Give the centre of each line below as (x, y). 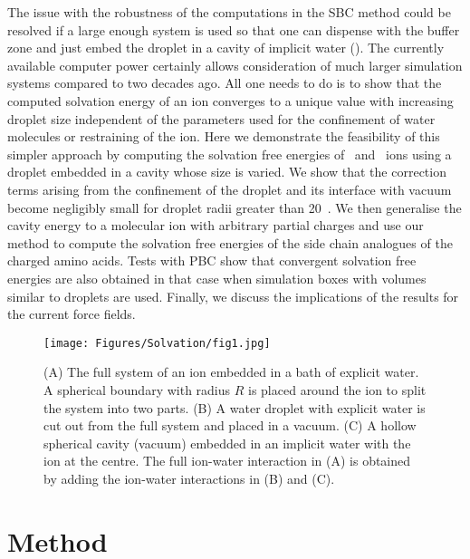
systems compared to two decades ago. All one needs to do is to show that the (225, 83)
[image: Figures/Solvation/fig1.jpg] (157, 343)
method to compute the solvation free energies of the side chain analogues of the (230, 242)
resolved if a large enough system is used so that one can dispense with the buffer (234, 29)
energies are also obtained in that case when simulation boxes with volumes (217, 278)
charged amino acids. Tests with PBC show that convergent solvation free (212, 260)
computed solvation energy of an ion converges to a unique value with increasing (230, 100)
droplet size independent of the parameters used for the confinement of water (221, 118)
